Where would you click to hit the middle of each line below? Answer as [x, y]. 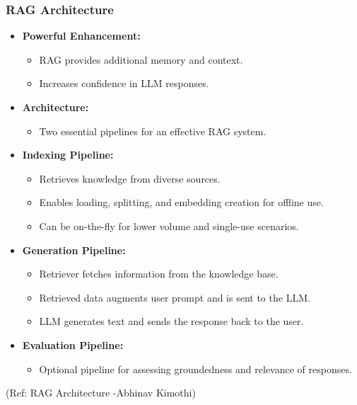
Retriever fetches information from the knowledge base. [159, 274]
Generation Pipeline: [74, 250]
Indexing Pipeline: [68, 155]
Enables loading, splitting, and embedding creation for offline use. [181, 202]
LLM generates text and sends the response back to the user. [171, 321]
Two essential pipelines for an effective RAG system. [153, 131]
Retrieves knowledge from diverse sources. [130, 178]
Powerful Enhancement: [81, 36]
